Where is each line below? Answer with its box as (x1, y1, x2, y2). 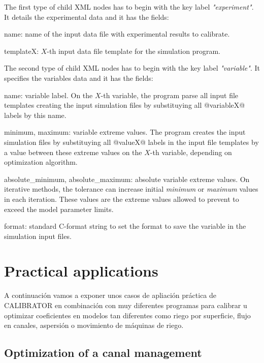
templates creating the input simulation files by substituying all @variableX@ (4, 100, 245, 110)
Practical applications (4, 260, 158, 281)
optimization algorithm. (4, 157, 78, 167)
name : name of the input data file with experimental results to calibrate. (4, 28, 230, 39)
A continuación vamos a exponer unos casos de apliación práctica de (4, 290, 217, 300)
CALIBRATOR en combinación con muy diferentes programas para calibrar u (4, 300, 247, 310)
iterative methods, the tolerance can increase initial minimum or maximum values (4, 184, 258, 194)
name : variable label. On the (4, 89, 93, 100)
